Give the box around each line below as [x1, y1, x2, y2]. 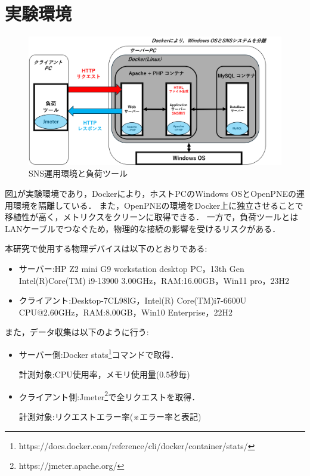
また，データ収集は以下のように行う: [5, 326, 149, 338]
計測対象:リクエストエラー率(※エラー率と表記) [18, 410, 201, 423]
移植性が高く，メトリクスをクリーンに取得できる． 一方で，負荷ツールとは [5, 211, 299, 223]
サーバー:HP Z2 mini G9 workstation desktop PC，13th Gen [18, 262, 244, 274]
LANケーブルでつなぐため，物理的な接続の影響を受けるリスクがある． [5, 222, 281, 234]
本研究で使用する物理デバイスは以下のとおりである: [5, 242, 207, 255]
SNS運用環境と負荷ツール [29, 167, 128, 180]
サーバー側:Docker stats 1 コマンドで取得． [18, 346, 179, 360]
